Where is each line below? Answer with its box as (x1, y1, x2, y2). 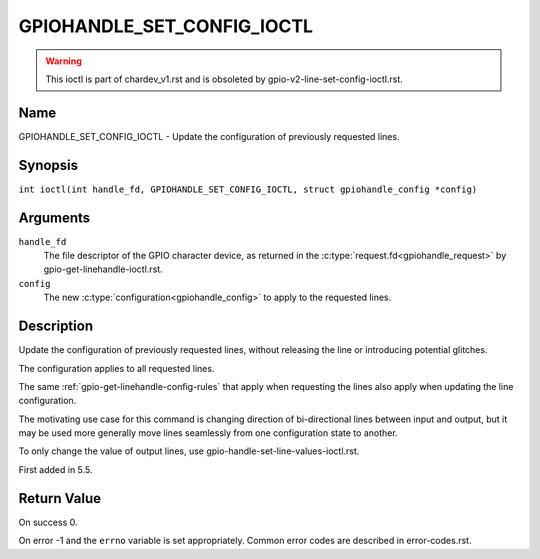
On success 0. (18, 516, 78, 528)
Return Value (18, 490, 102, 507)
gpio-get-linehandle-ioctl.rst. (43, 263, 164, 275)
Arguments (18, 209, 91, 226)
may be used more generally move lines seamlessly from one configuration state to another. (18, 427, 399, 439)
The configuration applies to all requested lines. (18, 362, 215, 374)
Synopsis (18, 156, 79, 174)
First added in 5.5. (18, 463, 93, 475)
